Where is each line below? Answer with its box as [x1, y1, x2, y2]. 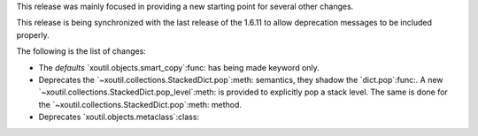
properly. [16, 29, 50, 40]
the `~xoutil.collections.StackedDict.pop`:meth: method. [38, 99, 243, 110]
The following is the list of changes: [16, 46, 146, 57]
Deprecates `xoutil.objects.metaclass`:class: [38, 111, 199, 123]
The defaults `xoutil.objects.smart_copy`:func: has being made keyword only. [38, 62, 320, 72]
